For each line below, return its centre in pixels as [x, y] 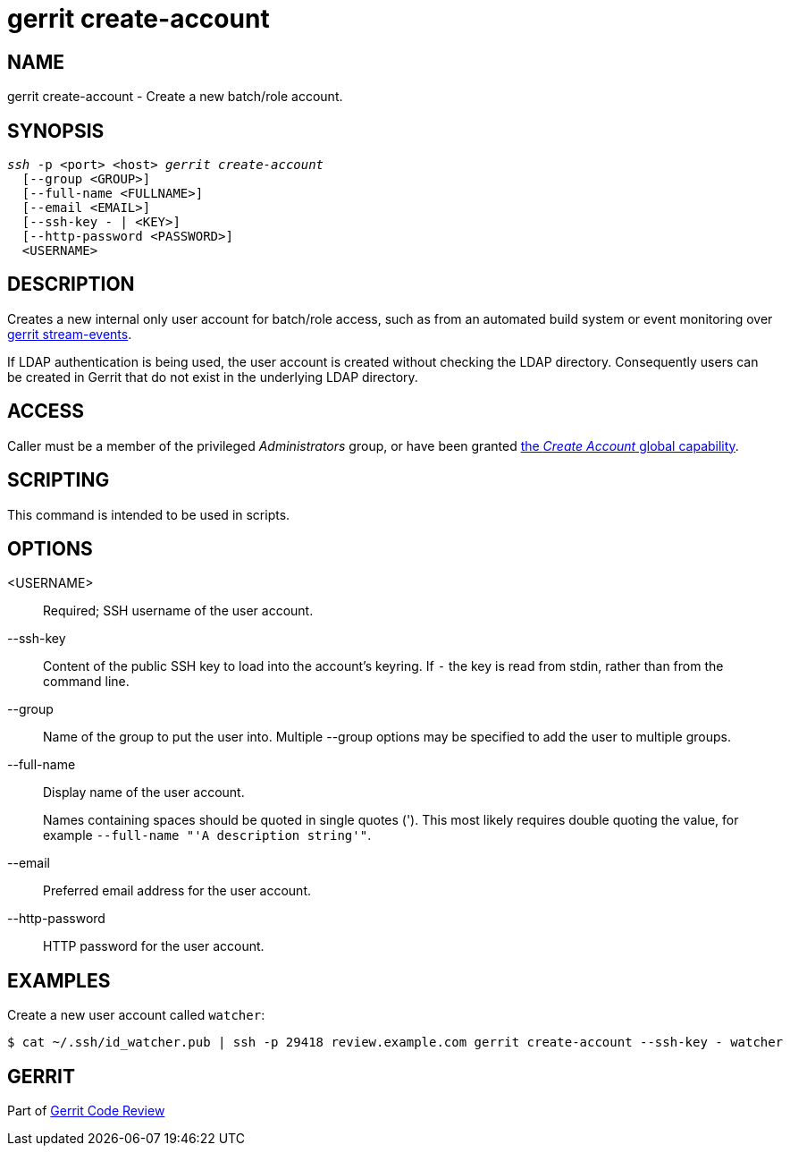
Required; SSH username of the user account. [178, 611]
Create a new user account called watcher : [136, 1015]
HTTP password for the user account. [154, 946]
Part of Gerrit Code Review [86, 1111]
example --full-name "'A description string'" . [207, 835]
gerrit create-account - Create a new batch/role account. [175, 97]
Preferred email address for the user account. [177, 891]
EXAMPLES [59, 980]
